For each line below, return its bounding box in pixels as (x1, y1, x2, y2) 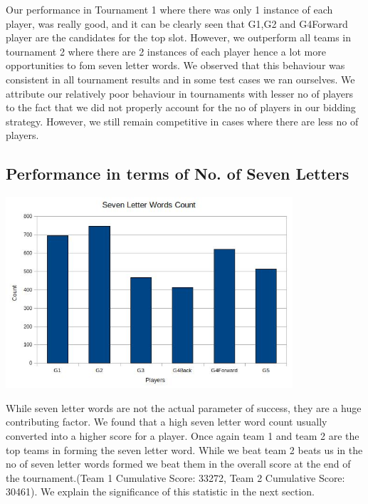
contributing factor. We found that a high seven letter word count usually (6, 414, 327, 429)
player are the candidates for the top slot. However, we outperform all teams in (6, 30, 351, 45)
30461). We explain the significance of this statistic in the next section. (6, 484, 315, 499)
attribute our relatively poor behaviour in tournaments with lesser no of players (6, 86, 353, 101)
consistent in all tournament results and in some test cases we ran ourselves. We (6, 71, 355, 86)
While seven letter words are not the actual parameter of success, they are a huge (6, 400, 362, 415)
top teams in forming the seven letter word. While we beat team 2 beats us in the (6, 442, 363, 457)
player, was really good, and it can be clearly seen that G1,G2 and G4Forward (6, 16, 348, 31)
